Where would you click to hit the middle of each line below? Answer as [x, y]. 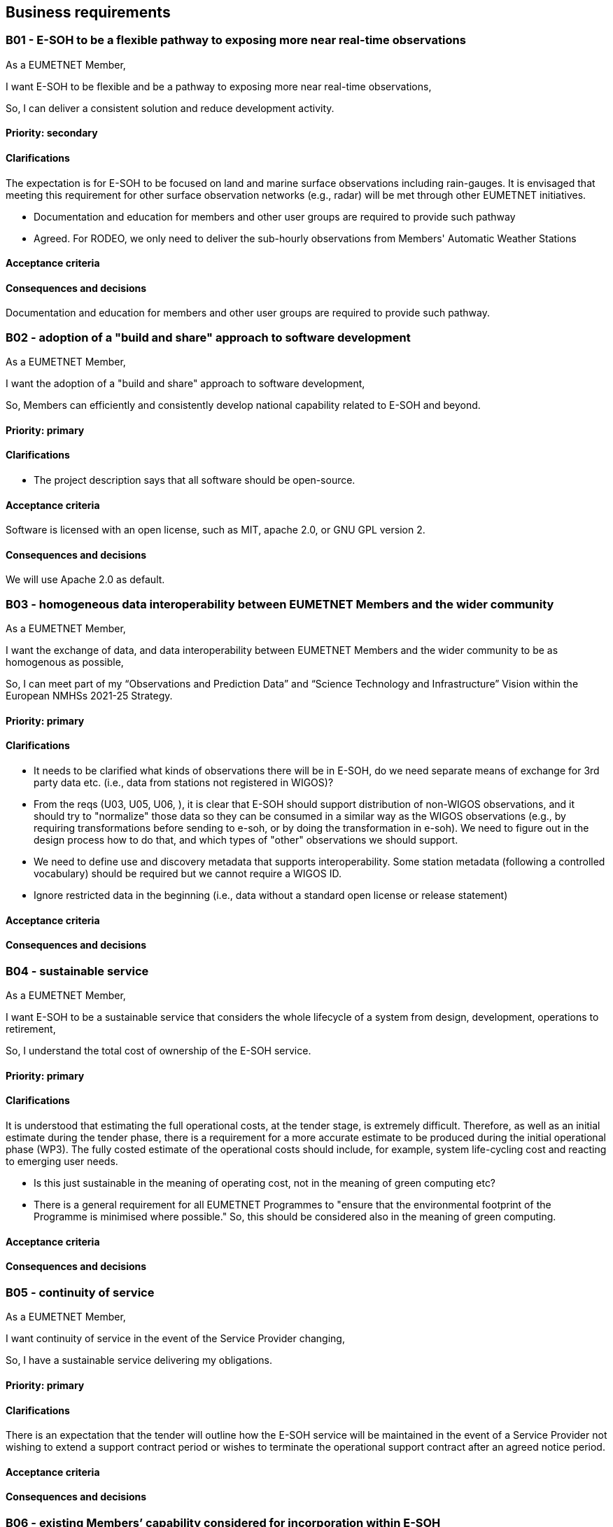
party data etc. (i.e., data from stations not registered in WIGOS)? [184, 783]
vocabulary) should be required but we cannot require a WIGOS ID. [188, 874]
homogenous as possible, [65, 662]
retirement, [31, 1029]
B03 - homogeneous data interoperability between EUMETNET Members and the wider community [280, 604]
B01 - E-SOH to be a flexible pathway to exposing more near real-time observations [236, 40]
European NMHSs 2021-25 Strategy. [89, 696]
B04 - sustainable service [77, 971]
